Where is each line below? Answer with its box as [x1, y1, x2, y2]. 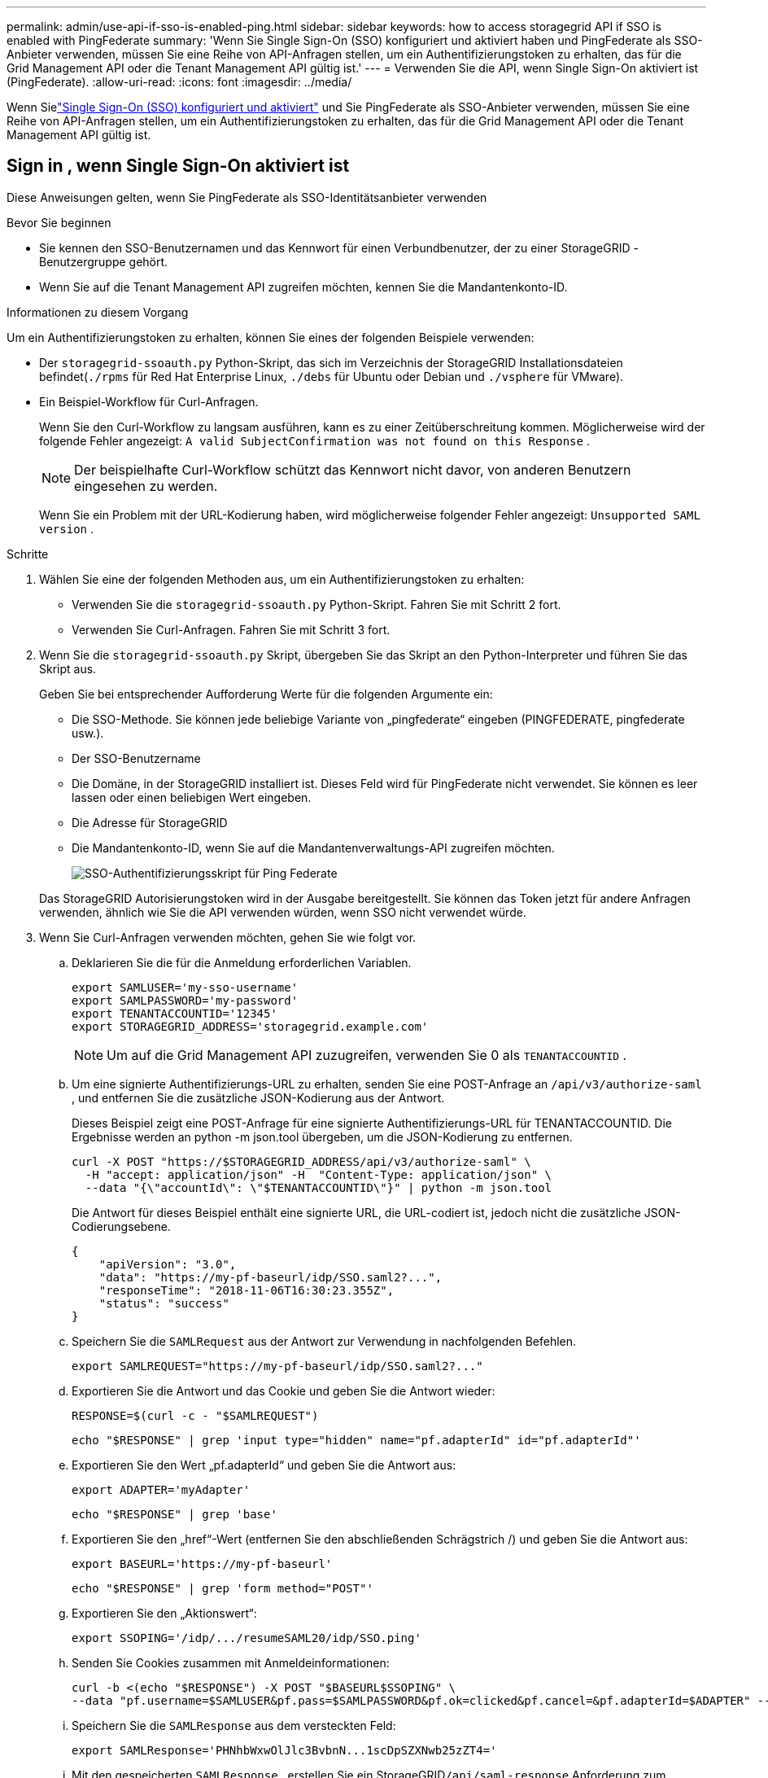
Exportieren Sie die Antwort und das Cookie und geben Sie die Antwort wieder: [72, 1383, 495, 1398]
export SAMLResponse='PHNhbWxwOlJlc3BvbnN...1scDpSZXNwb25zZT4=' [72, 1743, 497, 1757]
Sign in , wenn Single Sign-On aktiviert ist [7, 155, 350, 177]
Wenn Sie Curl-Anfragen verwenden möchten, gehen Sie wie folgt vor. [39, 930, 417, 944]
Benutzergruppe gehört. [39, 254, 168, 269]
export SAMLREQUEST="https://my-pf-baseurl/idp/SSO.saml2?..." [72, 1359, 483, 1373]
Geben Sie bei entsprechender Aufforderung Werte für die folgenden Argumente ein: [39, 686, 493, 701]
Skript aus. [39, 661, 97, 676]
